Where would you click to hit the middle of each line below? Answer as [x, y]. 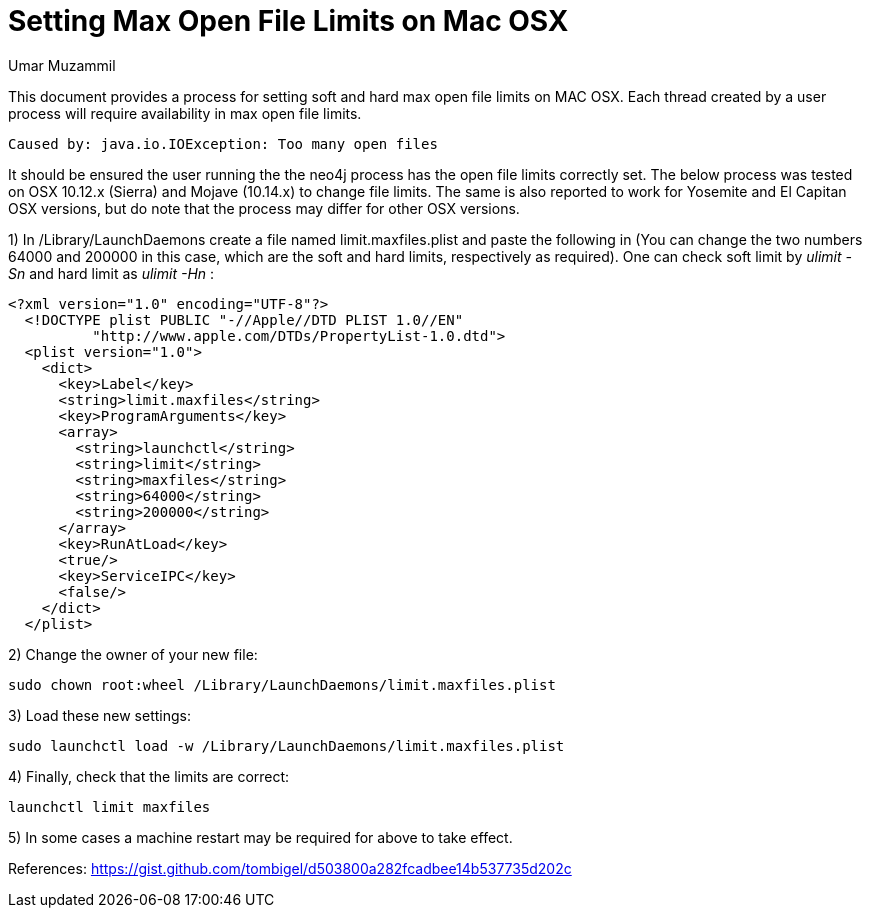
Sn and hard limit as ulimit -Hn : [111, 273]
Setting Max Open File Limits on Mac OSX [288, 21]
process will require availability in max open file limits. [185, 113]
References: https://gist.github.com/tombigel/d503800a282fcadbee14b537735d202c [290, 868]
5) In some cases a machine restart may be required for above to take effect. [260, 837]
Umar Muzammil [62, 65]
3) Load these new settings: [99, 715]
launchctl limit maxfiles [109, 806]
